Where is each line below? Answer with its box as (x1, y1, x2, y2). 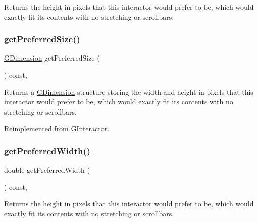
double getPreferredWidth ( (4, 164, 90, 175)
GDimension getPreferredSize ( (4, 52, 100, 63)
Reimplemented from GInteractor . (4, 123, 110, 134)
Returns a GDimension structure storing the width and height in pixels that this (4, 86, 253, 97)
